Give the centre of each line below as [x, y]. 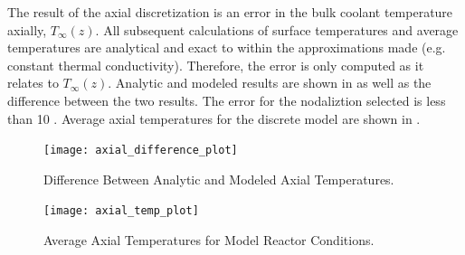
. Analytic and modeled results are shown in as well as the [270, 83]
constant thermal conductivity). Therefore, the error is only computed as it [216, 65]
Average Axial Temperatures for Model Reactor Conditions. [209, 240]
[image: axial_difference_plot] [141, 151]
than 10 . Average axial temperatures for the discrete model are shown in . [214, 118]
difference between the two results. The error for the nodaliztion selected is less [227, 100]
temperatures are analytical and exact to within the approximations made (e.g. [227, 47]
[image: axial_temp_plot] [121, 211]
